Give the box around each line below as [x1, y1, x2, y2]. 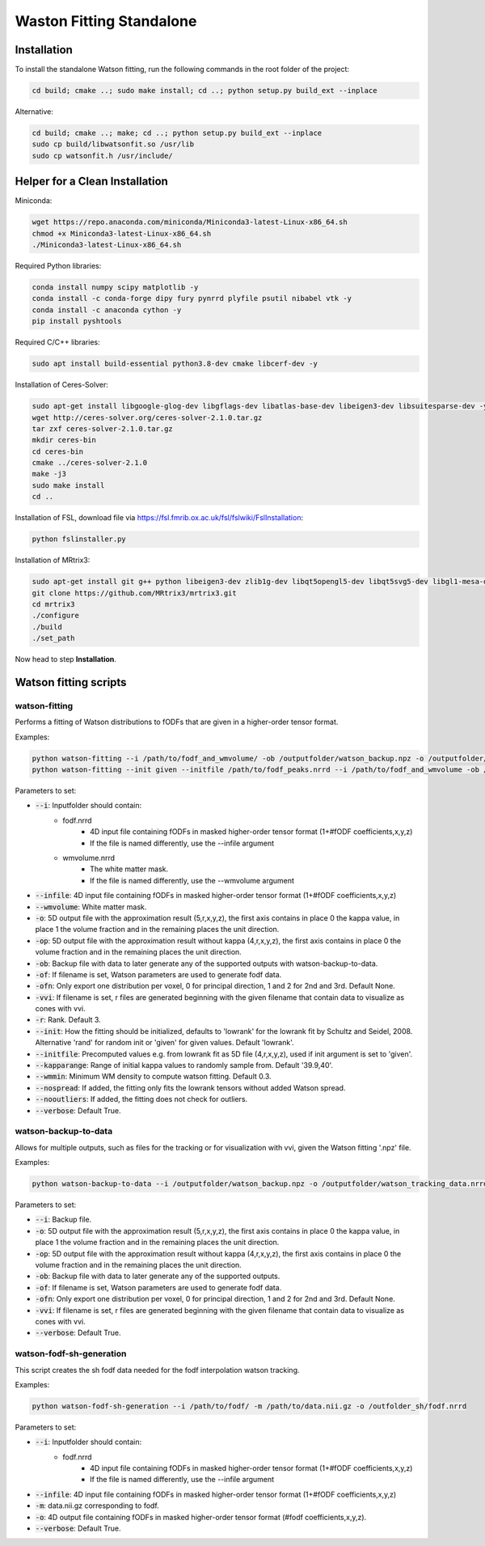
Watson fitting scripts [15, 676, 127, 689]
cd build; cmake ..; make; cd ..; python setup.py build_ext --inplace [32, 129, 323, 138]
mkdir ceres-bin [32, 435, 97, 445]
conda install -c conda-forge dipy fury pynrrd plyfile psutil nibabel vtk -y [32, 294, 352, 303]
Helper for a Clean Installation [15, 175, 169, 188]
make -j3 [32, 469, 67, 479]
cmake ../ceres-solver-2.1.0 [32, 458, 148, 468]
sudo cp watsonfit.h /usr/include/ [32, 150, 173, 160]
